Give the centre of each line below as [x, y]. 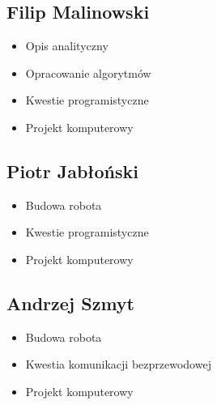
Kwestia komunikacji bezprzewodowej [118, 364]
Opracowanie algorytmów [88, 72]
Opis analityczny [67, 46]
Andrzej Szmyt [70, 303]
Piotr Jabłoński [72, 171]
